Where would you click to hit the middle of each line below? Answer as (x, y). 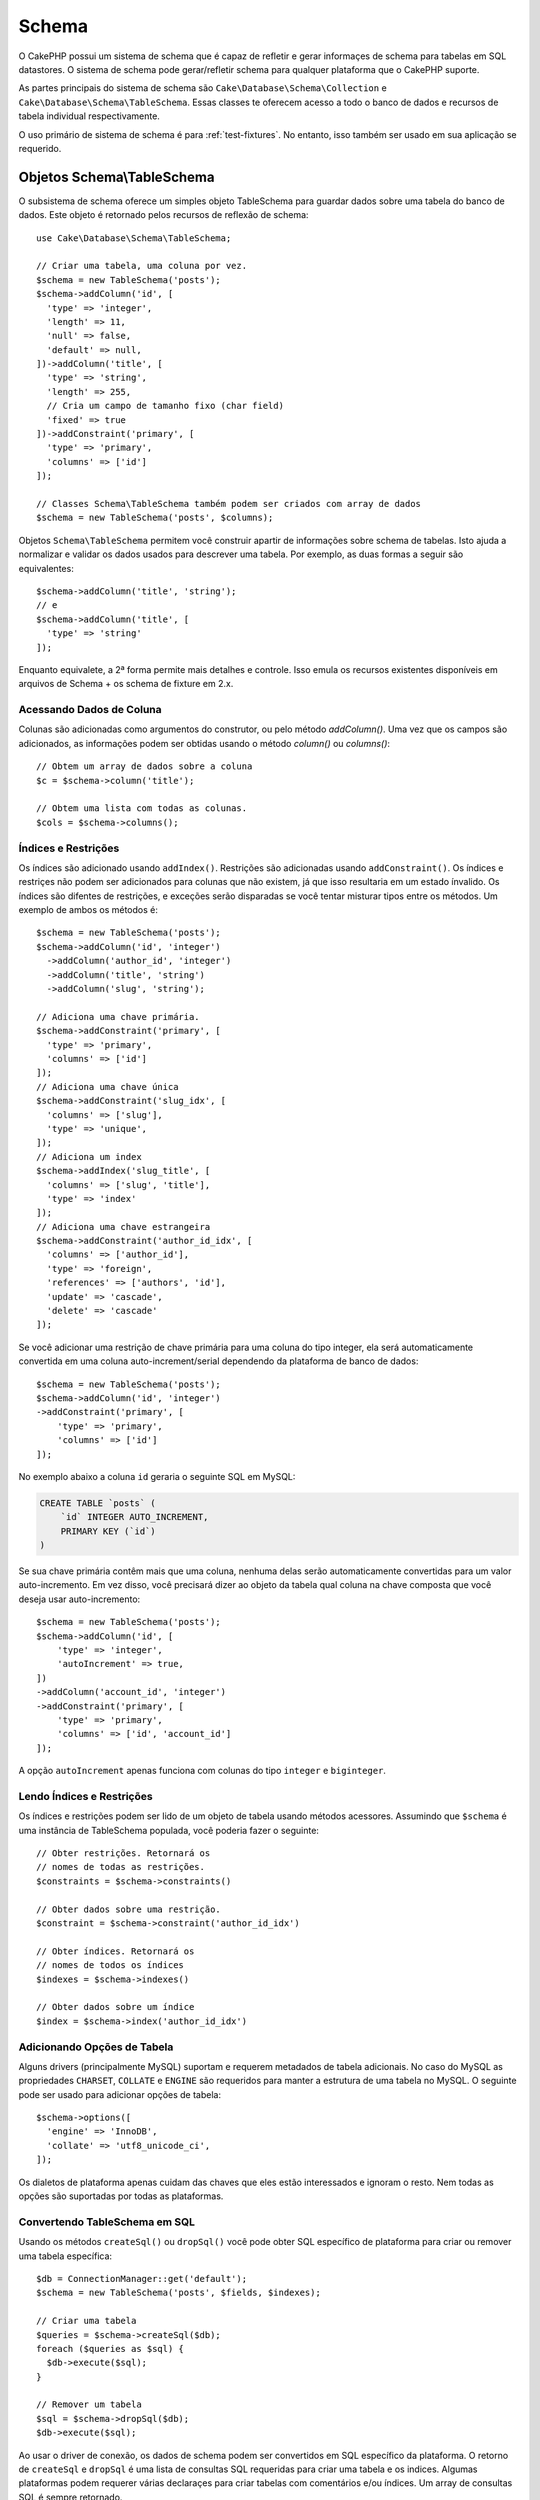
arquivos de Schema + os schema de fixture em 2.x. (126, 684)
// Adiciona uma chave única (107, 1086)
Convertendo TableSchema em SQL (106, 2222)
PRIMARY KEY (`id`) (108, 1531)
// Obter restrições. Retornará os (123, 1853)
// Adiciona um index (89, 1156)
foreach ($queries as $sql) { (110, 2348)
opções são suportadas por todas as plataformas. (121, 2196)
